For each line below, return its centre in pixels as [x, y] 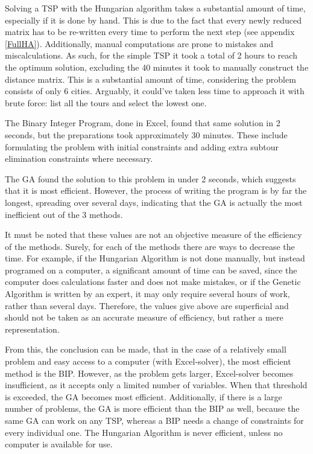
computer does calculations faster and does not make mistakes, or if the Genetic [153, 282]
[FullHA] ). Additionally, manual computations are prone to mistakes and [139, 43]
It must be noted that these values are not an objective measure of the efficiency [153, 235]
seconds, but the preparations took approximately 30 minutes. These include [146, 134]
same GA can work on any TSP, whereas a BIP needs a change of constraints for [154, 420]
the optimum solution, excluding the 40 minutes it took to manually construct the [157, 67]
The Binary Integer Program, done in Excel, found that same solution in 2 [143, 123]
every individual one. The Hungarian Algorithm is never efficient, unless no [144, 432]
